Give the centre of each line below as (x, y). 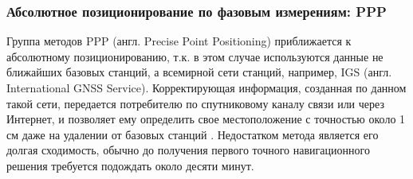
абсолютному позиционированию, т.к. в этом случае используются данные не (195, 56)
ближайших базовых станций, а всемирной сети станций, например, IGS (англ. (199, 72)
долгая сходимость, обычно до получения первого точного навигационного (188, 150)
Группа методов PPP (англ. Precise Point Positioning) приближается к (179, 41)
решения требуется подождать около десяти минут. (130, 165)
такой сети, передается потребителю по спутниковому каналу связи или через (195, 103)
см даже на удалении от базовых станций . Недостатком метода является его (193, 134)
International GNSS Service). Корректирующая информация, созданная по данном (206, 88)
